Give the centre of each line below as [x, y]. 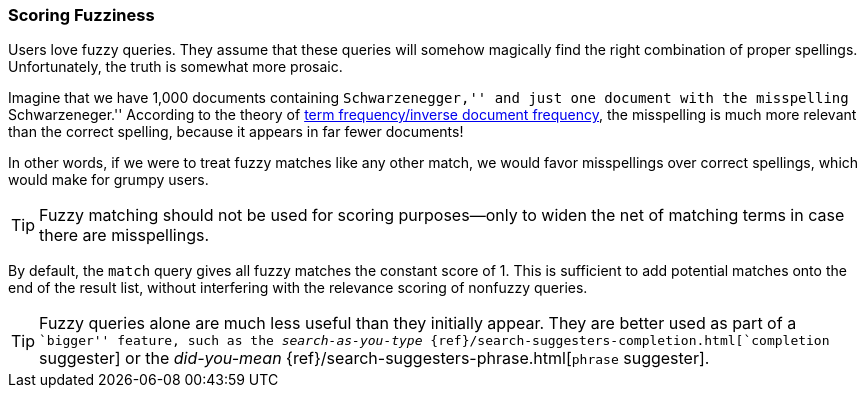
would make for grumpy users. [108, 180]
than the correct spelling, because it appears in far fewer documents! [236, 132]
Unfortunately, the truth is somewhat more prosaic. [175, 67]
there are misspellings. [124, 235]
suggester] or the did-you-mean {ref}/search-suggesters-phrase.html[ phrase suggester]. [374, 358]
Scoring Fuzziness [81, 15]
